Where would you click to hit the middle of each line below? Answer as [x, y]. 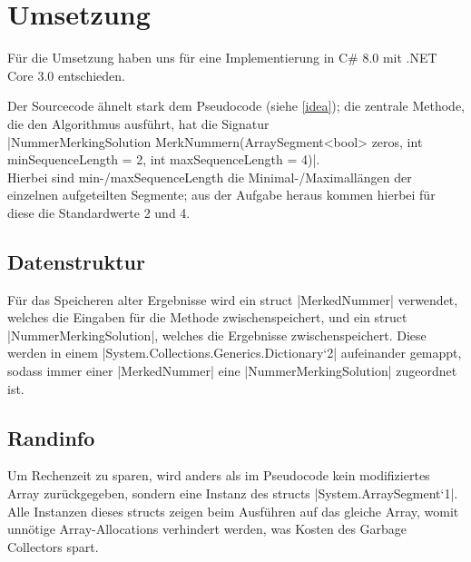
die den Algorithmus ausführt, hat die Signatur [138, 123]
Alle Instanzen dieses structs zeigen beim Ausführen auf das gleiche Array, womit [233, 511]
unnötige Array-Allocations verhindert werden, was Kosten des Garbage [207, 529]
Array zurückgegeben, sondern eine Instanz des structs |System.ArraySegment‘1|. [233, 493]
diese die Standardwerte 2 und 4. [99, 212]
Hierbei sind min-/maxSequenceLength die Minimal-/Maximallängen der [210, 177]
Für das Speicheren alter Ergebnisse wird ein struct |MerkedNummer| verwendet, [233, 299]
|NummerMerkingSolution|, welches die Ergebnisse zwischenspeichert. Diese [217, 335]
